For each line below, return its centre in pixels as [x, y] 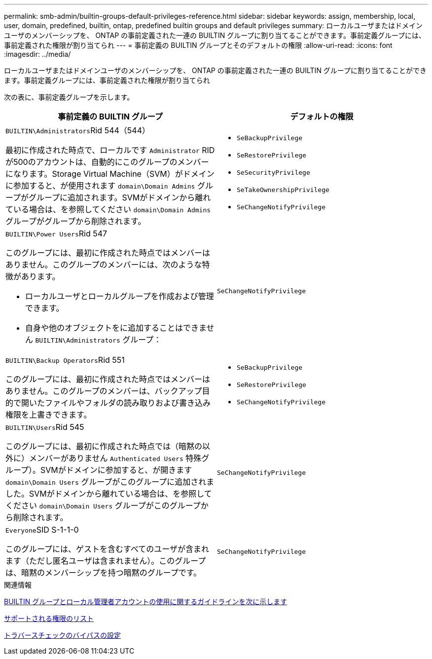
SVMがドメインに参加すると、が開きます [116, 470]
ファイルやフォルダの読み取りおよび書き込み [128, 403]
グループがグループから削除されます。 [76, 221]
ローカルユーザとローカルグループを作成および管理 [120, 296]
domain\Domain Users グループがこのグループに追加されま [110, 482]
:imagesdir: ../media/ [37, 54]
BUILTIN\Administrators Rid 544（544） [78, 130]
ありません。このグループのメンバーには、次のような [104, 265]
